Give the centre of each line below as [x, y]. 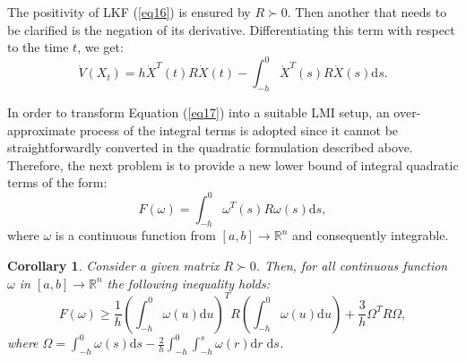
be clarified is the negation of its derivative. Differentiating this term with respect [231, 29]
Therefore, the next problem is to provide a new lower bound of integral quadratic [233, 164]
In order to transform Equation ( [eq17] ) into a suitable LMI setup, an [198, 112]
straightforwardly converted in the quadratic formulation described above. [210, 147]
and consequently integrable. [370, 235]
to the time [38, 47]
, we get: [100, 47]
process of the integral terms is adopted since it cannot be [239, 129]
